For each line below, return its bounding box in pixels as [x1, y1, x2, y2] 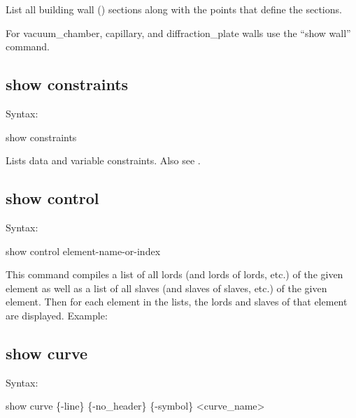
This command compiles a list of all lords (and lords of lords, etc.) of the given [6, 267, 343, 282]
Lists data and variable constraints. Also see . [6, 153, 201, 168]
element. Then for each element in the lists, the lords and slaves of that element [6, 294, 348, 309]
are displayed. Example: [6, 308, 108, 322]
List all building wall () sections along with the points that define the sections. [6, 2, 342, 16]
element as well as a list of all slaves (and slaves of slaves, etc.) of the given [6, 280, 327, 295]
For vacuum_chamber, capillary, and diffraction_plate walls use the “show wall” [6, 25, 351, 40]
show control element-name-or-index [6, 243, 161, 258]
